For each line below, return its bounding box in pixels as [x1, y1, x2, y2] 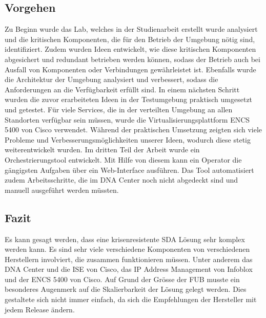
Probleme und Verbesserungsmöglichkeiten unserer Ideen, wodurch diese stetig [5, 134, 251, 145]
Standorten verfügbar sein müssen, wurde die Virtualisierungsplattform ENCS [5, 114, 250, 125]
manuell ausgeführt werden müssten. [5, 184, 119, 195]
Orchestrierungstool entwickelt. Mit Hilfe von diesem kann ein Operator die [5, 154, 242, 165]
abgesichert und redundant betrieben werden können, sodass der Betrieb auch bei [5, 53, 260, 64]
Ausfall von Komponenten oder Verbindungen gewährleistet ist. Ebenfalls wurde [5, 64, 256, 74]
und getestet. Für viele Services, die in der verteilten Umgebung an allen [5, 104, 233, 114]
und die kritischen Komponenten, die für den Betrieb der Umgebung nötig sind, [5, 33, 255, 44]
